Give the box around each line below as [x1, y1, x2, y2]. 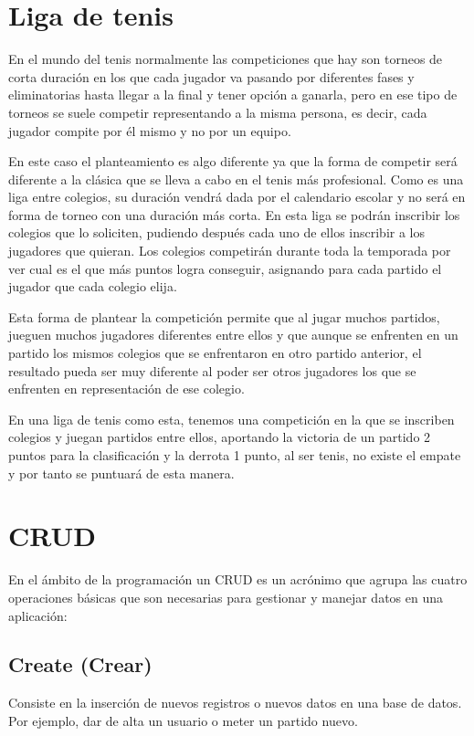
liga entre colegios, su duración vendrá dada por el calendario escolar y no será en [8, 187, 466, 206]
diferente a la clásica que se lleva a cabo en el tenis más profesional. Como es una [8, 169, 464, 188]
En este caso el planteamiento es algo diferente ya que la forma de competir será [8, 152, 458, 171]
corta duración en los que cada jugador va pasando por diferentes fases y [8, 67, 415, 86]
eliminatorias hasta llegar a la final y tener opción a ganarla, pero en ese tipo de [8, 85, 458, 104]
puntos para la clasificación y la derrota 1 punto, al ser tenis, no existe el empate [8, 446, 461, 464]
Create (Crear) [8, 650, 153, 678]
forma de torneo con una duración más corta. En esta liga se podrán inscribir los [8, 205, 460, 224]
